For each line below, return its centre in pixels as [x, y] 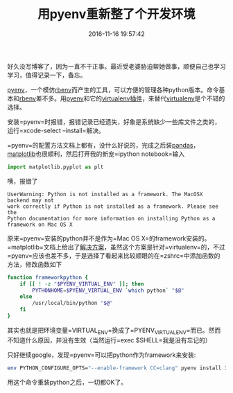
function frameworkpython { [48, 277]
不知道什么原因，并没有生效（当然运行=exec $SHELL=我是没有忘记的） [109, 340]
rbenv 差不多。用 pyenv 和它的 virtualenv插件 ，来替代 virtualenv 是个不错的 [122, 98]
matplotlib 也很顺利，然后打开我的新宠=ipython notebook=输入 [96, 154]
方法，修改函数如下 [35, 264]
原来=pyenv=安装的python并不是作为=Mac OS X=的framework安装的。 [109, 238]
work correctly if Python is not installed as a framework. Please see [113, 206]
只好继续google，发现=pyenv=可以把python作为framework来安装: [102, 355]
